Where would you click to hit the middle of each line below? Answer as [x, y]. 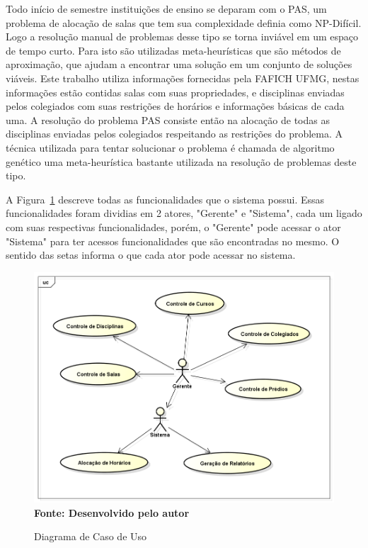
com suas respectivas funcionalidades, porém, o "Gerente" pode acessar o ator [173, 227]
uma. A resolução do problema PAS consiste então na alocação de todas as [168, 119]
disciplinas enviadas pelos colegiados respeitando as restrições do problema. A [174, 134]
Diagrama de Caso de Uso [91, 536]
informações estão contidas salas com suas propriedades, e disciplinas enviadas [175, 92]
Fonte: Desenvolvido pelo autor [112, 512]
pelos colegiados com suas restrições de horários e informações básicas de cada [175, 106]
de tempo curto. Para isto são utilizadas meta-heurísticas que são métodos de [173, 50]
